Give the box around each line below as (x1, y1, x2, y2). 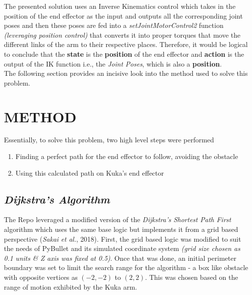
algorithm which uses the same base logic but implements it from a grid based (4, 224, 238, 234)
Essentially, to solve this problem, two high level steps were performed (4, 135, 214, 145)
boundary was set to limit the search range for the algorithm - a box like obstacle (4, 262, 249, 272)
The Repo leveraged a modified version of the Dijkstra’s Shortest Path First (4, 214, 231, 225)
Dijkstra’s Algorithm (4, 191, 110, 206)
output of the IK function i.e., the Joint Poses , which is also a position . (4, 58, 222, 68)
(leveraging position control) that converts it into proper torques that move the (4, 29, 241, 40)
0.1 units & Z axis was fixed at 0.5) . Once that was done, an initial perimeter (4, 252, 236, 263)
